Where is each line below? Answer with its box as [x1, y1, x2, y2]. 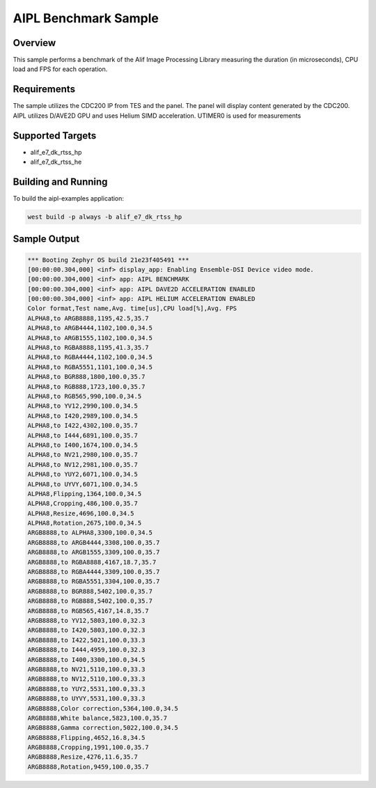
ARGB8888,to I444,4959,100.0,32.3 [27, 646, 146, 654]
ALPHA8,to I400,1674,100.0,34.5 [27, 441, 139, 449]
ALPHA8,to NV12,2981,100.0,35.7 [27, 461, 139, 468]
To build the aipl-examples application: [13, 194, 125, 202]
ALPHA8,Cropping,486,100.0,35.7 [27, 500, 139, 508]
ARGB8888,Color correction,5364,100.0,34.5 [27, 704, 179, 712]
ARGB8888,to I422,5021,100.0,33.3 [27, 636, 146, 644]
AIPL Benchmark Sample [13, 10, 159, 26]
